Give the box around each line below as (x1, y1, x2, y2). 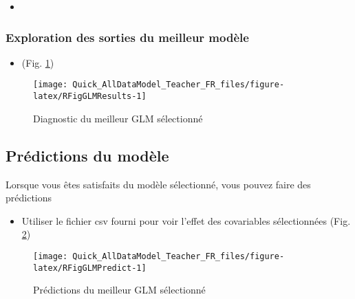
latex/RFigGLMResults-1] (33, 91, 147, 102)
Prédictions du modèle (6, 144, 169, 166)
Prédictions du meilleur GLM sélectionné (33, 283, 206, 297)
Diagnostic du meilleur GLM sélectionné (33, 111, 203, 125)
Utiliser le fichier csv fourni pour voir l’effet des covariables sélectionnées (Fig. (21, 213, 351, 228)
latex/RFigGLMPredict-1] (33, 263, 147, 273)
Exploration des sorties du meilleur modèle (6, 28, 249, 45)
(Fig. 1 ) (21, 55, 54, 69)
